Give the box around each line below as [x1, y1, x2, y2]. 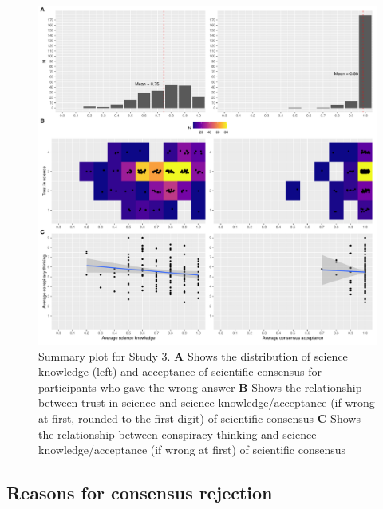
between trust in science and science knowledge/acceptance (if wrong [38, 394, 375, 411]
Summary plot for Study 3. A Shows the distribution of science [38, 347, 348, 364]
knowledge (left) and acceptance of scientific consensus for [38, 363, 322, 380]
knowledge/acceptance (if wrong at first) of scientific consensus [38, 441, 346, 458]
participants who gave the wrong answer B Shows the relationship [38, 378, 362, 395]
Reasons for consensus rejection [6, 480, 273, 505]
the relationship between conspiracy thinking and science [38, 425, 317, 442]
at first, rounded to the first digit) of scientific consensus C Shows [38, 409, 361, 426]
